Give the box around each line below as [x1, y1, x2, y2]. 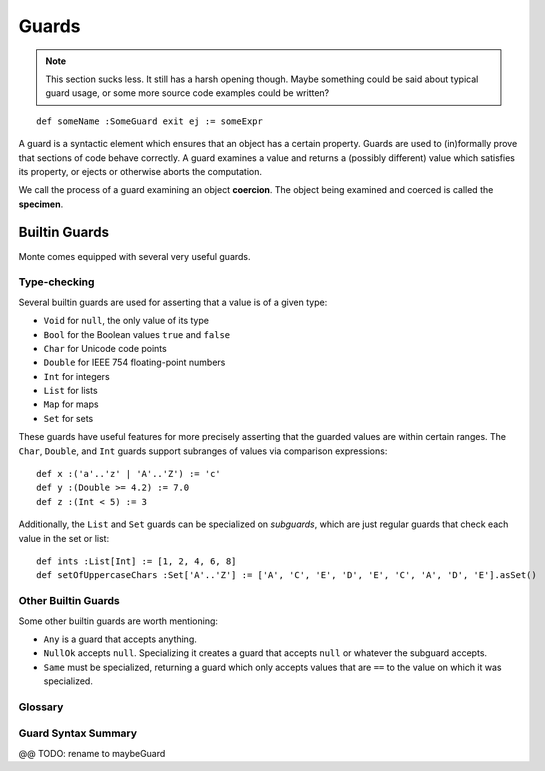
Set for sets [43, 412, 94, 424]
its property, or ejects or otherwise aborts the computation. [18, 165, 263, 177]
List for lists [43, 385, 99, 397]
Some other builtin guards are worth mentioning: [18, 615, 219, 627]
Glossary [18, 700, 64, 714]
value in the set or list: [18, 532, 110, 544]
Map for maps [43, 398, 99, 410]
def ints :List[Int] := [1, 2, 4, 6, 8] [36, 555, 237, 567]
